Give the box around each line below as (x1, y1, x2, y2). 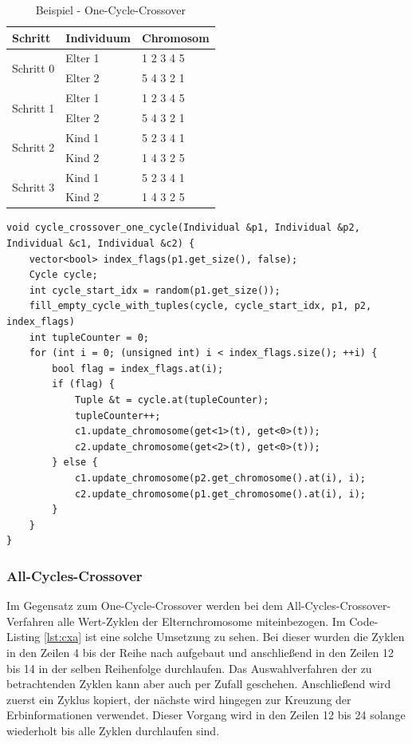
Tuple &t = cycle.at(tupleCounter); (74, 394, 269, 406)
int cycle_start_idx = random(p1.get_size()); (29, 284, 281, 296)
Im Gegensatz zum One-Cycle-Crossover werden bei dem (6, 597, 283, 614)
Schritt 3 (12, 178, 55, 195)
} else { (52, 457, 98, 469)
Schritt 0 (12, 59, 55, 76)
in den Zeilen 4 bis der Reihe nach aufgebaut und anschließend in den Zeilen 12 (6, 643, 394, 660)
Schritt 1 (12, 99, 55, 116)
